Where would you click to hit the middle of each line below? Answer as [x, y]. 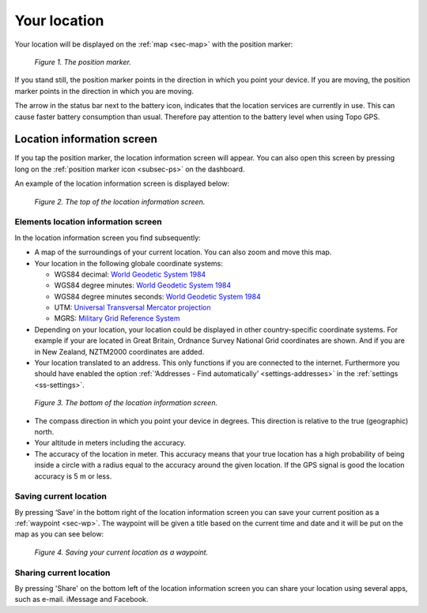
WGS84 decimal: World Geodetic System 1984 [130, 274]
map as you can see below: [59, 534]
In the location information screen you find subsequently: [108, 238]
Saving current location [60, 496]
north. [44, 431]
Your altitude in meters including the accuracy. [110, 443]
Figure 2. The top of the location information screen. [120, 201]
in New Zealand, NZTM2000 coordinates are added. [119, 352]
